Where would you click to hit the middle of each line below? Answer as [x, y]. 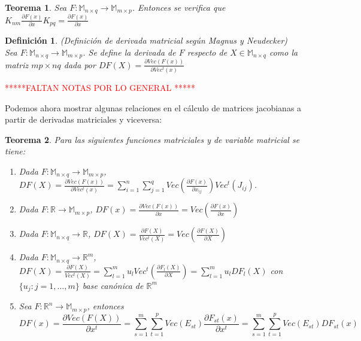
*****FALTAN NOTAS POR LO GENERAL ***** [100, 87]
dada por [80, 64]
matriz [17, 64]
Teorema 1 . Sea [36, 7]
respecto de [207, 52]
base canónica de [113, 285]
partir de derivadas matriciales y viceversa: [84, 119]
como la [283, 52]
